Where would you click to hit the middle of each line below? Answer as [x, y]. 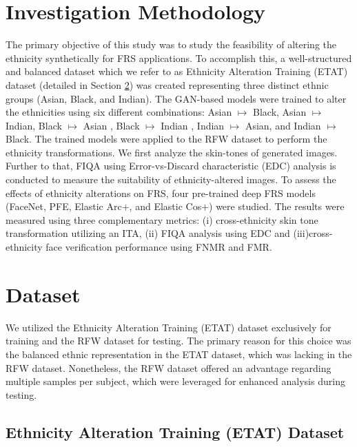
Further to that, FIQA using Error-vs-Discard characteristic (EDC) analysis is [171, 166]
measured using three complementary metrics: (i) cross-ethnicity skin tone [162, 219]
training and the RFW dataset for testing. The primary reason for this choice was [178, 341]
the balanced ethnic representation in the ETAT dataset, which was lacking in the [179, 354]
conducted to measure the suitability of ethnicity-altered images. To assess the [171, 179]
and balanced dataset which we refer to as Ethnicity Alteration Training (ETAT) [177, 71]
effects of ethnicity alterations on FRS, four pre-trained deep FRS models [161, 193]
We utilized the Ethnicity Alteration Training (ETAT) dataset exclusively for [169, 327]
